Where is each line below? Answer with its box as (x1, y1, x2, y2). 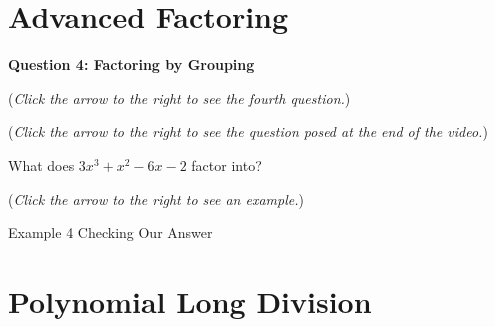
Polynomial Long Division (8, 280, 372, 321)
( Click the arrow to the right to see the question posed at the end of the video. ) (8, 121, 488, 142)
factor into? (191, 154, 262, 175)
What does (8, 154, 75, 175)
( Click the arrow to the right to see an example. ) (8, 188, 304, 209)
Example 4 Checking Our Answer (8, 222, 213, 243)
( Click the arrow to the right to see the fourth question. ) (8, 87, 351, 108)
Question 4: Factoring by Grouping (8, 54, 255, 75)
